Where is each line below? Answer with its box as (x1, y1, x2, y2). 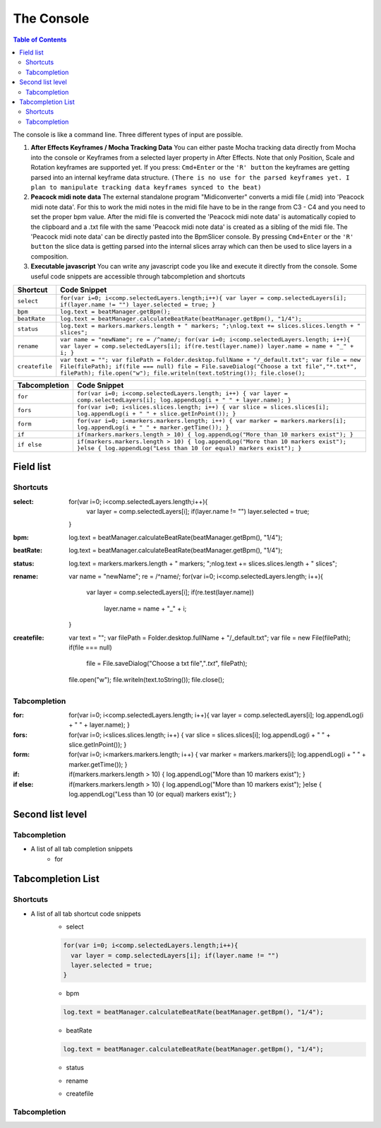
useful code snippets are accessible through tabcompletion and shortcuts (30, 272, 246, 281)
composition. (30, 252, 69, 261)
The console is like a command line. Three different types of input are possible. (13, 131, 243, 139)
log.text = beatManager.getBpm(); (60, 307, 171, 315)
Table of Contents (13, 35, 67, 44)
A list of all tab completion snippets (30, 845, 133, 853)
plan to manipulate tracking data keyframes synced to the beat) (30, 184, 262, 192)
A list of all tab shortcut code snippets (30, 909, 141, 918)
